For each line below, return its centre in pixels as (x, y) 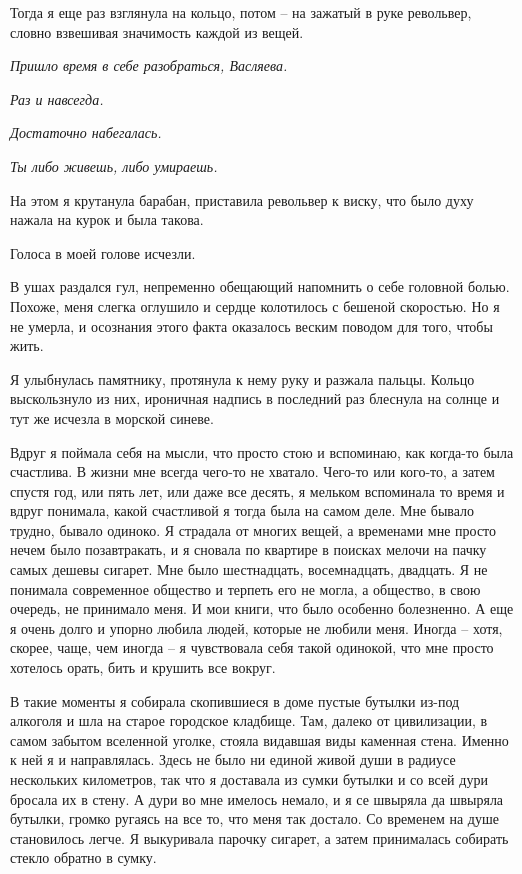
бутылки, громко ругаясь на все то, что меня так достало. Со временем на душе (254, 818)
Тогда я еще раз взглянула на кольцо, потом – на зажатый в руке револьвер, (241, 12)
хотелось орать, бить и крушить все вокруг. (143, 667)
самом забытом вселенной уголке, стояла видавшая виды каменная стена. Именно (259, 739)
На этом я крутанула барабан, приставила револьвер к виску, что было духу (242, 199)
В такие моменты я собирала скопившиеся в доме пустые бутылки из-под (235, 700)
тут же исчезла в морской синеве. (112, 417)
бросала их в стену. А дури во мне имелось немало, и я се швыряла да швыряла (257, 798)
